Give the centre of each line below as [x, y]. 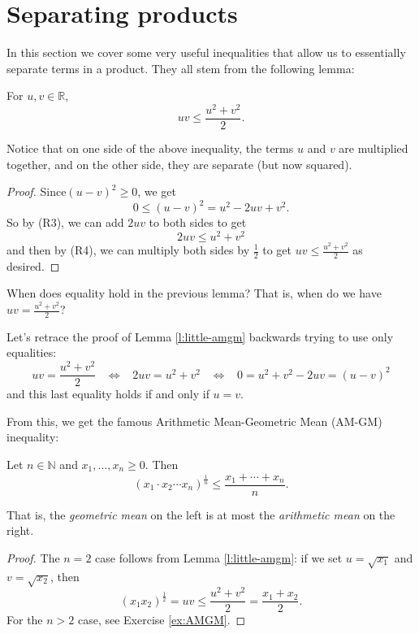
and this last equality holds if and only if [108, 394]
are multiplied [374, 148]
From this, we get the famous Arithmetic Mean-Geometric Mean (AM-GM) [194, 421]
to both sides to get [198, 222]
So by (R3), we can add [65, 222]
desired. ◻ [33, 265]
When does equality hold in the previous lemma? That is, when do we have [194, 293]
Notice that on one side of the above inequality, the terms [150, 148]
